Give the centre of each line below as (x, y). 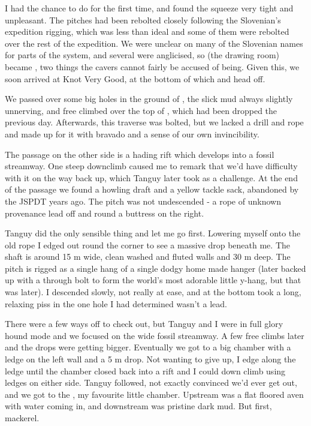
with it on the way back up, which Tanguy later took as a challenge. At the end (151, 177)
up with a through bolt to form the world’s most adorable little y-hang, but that (153, 280)
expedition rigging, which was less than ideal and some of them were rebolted (147, 31)
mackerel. (22, 418)
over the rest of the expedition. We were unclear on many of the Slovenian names (154, 43)
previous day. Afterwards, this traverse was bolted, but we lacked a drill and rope (154, 122)
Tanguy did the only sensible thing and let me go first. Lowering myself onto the (153, 233)
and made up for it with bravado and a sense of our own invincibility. (132, 133)
